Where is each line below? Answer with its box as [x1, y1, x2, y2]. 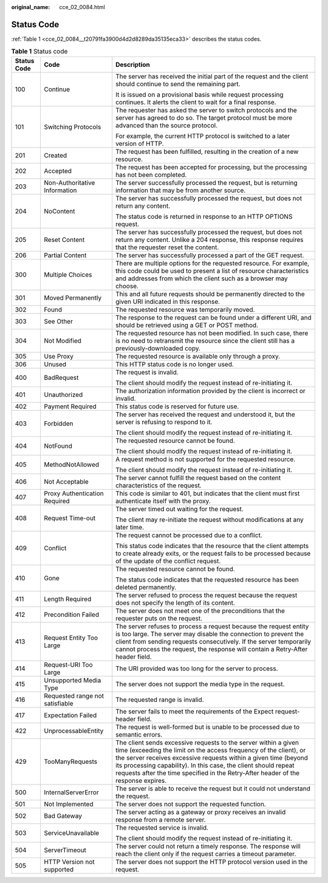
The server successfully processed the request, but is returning [115, 178, 298, 187]
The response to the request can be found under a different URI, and [115, 313, 312, 321]
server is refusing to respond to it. [115, 417, 213, 426]
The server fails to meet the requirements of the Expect [115, 707, 274, 715]
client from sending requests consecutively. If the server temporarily [115, 637, 312, 645]
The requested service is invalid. [115, 823, 209, 832]
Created [44, 151, 67, 159]
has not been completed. [115, 170, 187, 179]
